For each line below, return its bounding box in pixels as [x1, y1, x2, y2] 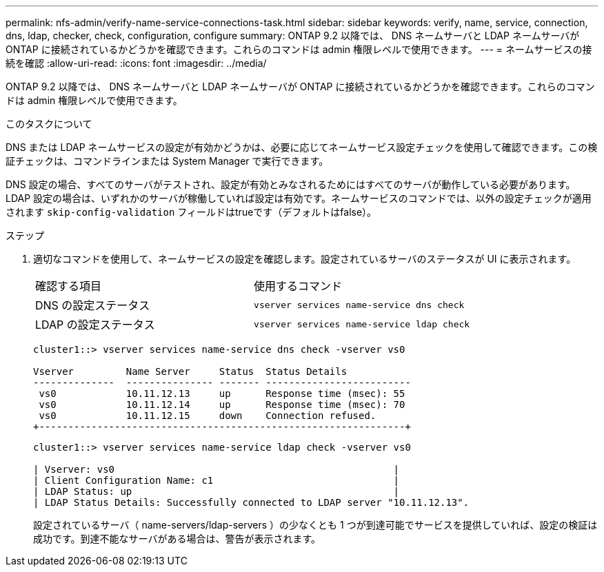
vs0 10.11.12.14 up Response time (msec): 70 [39, 399, 405, 410]
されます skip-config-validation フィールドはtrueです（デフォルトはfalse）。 [6, 206, 377, 218]
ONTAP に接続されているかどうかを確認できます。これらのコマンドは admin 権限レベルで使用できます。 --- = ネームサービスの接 [6, 43, 592, 55]
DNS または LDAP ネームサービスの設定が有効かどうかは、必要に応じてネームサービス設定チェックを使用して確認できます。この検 [6, 141, 598, 153]
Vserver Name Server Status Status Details [33, 366, 348, 377]
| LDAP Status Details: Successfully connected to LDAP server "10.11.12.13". [33, 497, 470, 508]
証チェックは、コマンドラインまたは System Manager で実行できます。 [6, 155, 329, 167]
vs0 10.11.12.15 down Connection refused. [39, 410, 376, 421]
